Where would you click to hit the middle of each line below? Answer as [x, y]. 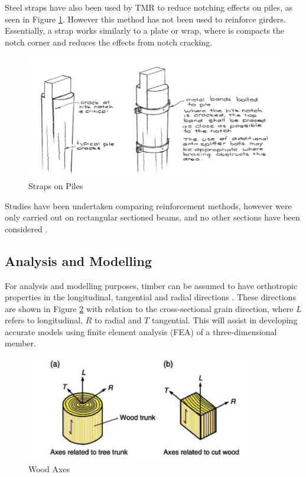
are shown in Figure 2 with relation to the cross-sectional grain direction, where [149, 308]
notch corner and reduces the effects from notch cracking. [109, 42]
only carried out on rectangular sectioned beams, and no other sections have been [152, 217]
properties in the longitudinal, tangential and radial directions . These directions [150, 297]
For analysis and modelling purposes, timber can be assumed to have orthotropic [151, 285]
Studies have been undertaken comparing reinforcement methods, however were [148, 205]
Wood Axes [49, 468]
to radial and [118, 320]
